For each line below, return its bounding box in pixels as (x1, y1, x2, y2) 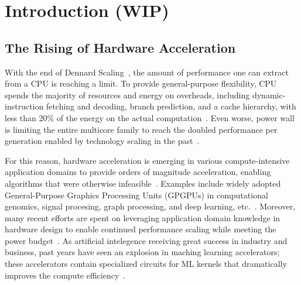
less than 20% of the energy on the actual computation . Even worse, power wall (5, 111, 295, 123)
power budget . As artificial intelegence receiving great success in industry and (5, 234, 288, 246)
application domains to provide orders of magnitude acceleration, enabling (5, 166, 271, 178)
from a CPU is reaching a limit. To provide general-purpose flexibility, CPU (5, 77, 277, 90)
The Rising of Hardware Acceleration (5, 38, 236, 56)
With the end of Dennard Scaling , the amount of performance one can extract (5, 66, 289, 78)
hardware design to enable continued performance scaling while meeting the (5, 223, 276, 235)
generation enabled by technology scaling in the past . (5, 135, 200, 147)
